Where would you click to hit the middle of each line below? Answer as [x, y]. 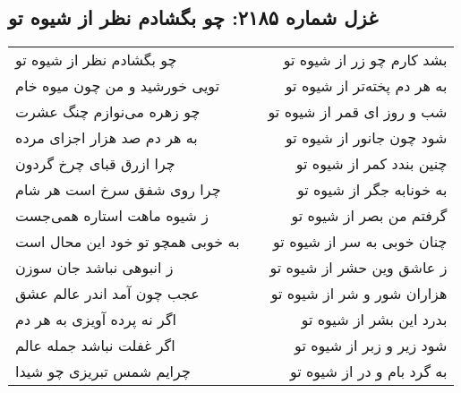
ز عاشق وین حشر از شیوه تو [359, 268]
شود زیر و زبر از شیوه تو [371, 346]
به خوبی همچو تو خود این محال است [128, 242]
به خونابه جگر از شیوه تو [372, 190]
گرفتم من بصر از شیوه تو [369, 216]
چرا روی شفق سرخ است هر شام [118, 190]
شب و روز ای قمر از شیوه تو [358, 112]
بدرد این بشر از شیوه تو [374, 320]
